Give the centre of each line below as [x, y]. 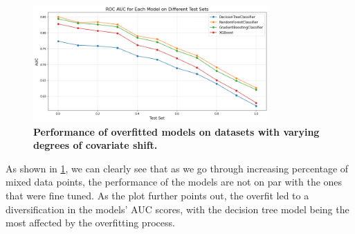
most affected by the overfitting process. [90, 223]
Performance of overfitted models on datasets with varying [176, 131]
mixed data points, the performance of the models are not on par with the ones [174, 182]
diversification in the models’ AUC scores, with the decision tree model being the [177, 209]
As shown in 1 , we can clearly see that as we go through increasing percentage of [177, 168]
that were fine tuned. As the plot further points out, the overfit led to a [157, 195]
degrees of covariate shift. [95, 145]
